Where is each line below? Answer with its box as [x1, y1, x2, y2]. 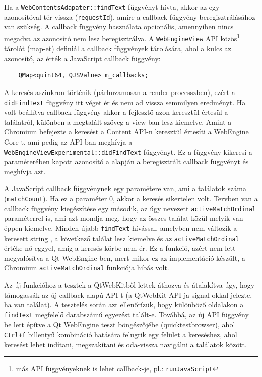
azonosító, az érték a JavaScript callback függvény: [4, 53, 161, 63]
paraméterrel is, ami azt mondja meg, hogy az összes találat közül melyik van [4, 213, 243, 223]
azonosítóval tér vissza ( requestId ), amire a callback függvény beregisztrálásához [4, 11, 255, 22]
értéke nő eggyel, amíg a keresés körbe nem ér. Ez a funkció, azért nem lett [4, 243, 236, 253]
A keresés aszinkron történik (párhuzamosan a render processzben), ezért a [4, 87, 235, 97]
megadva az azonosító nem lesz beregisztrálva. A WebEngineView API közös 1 [4, 31, 240, 43]
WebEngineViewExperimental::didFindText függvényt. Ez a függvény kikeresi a [4, 146, 252, 157]
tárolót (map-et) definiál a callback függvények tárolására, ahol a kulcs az [4, 43, 231, 54]
